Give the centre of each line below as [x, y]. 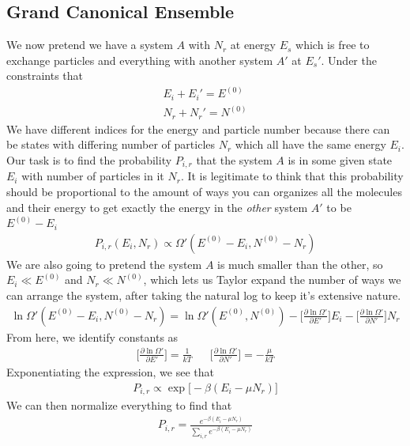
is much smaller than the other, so [300, 264]
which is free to [333, 45]
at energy [253, 45]
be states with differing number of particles [111, 144]
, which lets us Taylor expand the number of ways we [272, 280]
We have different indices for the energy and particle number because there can [198, 129]
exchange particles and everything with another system [140, 60]
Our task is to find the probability [89, 160]
